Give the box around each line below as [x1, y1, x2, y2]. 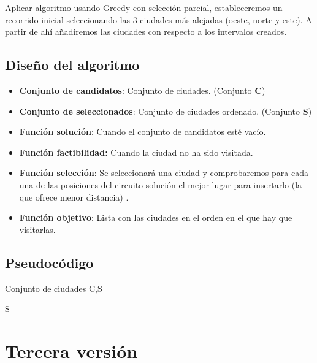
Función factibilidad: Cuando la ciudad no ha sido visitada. [19, 145, 253, 158]
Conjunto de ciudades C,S [5, 281, 102, 294]
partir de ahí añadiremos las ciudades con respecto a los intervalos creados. [5, 25, 287, 38]
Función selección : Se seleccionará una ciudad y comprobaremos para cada [19, 166, 308, 179]
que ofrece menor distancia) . [19, 190, 129, 203]
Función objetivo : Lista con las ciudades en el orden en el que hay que [19, 211, 292, 224]
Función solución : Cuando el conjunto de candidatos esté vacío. [19, 125, 266, 138]
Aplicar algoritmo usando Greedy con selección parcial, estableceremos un [5, 1, 283, 13]
